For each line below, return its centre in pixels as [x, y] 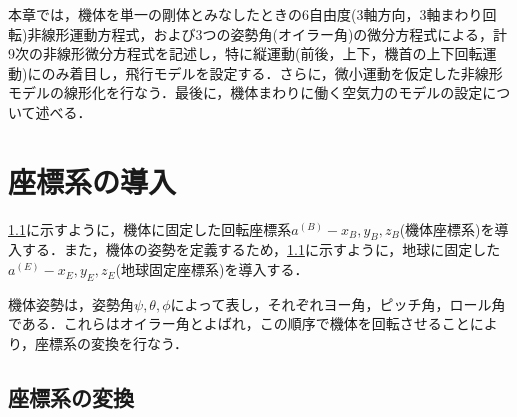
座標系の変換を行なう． [111, 343]
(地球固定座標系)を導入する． [212, 269]
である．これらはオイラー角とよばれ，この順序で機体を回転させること [239, 323]
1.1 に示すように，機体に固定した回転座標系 [150, 228]
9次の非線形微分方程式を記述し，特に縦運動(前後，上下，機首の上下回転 [245, 53]
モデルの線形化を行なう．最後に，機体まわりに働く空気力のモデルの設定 [245, 92]
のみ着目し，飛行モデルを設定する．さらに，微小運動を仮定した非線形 [272, 72]
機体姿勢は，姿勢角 [71, 303]
